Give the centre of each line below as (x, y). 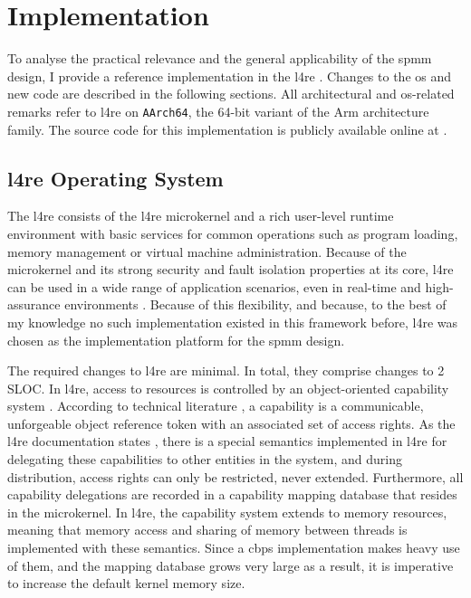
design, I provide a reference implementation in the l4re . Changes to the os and (230, 76)
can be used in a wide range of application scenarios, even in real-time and (214, 286)
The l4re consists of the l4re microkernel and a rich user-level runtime (201, 216)
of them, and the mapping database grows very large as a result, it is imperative (231, 565)
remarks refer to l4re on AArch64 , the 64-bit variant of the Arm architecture (218, 111)
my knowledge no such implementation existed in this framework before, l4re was (233, 322)
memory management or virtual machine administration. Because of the (207, 251)
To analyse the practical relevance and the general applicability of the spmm (220, 58)
